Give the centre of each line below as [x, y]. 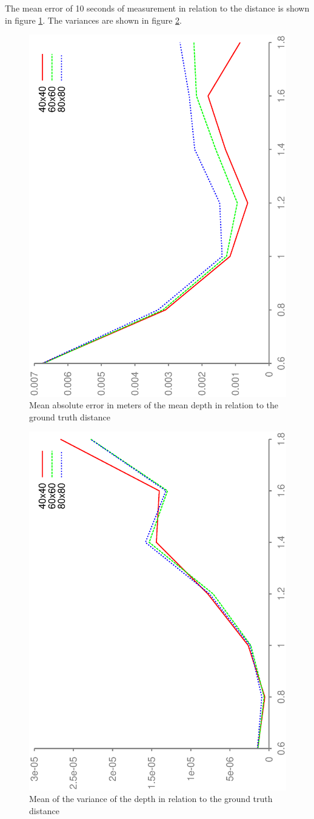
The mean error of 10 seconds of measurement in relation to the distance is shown [157, 8]
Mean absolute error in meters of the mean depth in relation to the [154, 405]
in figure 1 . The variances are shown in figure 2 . [93, 20]
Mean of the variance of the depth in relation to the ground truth [151, 799]
